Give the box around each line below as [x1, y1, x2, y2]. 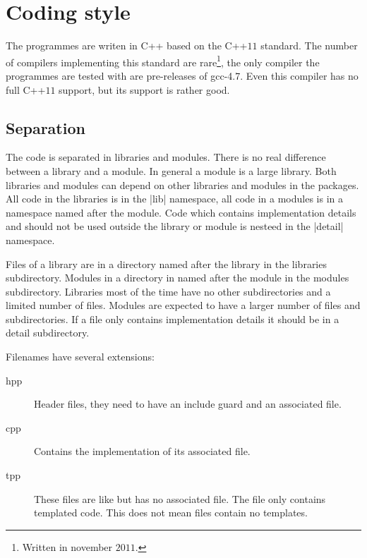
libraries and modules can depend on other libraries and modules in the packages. [6, 177, 359, 192]
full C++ [6, 82, 46, 97]
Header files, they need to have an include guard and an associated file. [34, 396, 342, 411]
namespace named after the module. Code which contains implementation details [6, 205, 356, 219]
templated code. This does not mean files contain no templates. [34, 505, 308, 520]
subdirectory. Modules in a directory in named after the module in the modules [6, 270, 349, 285]
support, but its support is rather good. [59, 82, 230, 97]
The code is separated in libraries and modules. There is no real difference [6, 150, 326, 164]
